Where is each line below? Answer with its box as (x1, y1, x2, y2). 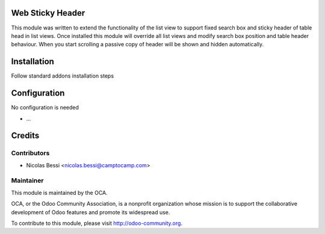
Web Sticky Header (11, 8, 85, 18)
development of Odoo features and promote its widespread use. (11, 208, 170, 216)
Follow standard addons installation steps (11, 72, 114, 79)
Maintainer (11, 176, 44, 185)
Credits (11, 131, 40, 141)
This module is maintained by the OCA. (11, 189, 108, 196)
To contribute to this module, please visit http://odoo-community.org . (11, 220, 183, 227)
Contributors (11, 149, 50, 158)
